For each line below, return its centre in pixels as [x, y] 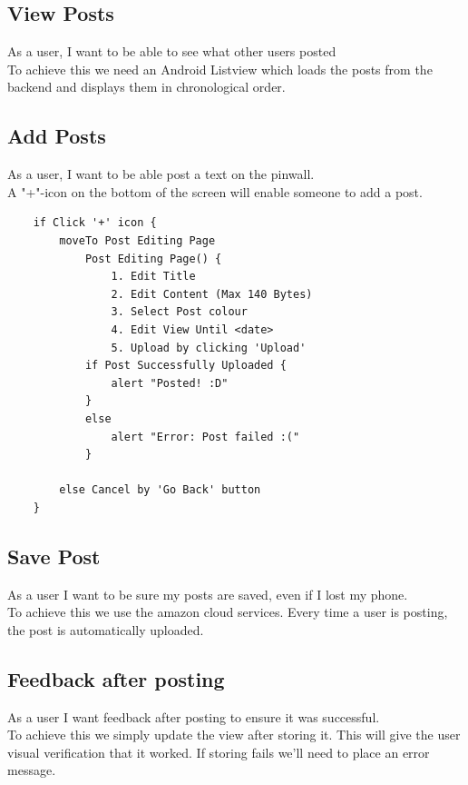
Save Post [54, 556]
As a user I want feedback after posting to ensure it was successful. [194, 716]
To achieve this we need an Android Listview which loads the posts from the [220, 69]
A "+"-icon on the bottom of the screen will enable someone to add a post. [215, 191]
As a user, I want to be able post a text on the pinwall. [161, 174]
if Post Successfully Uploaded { [185, 366]
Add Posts [57, 136]
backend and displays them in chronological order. [146, 87]
